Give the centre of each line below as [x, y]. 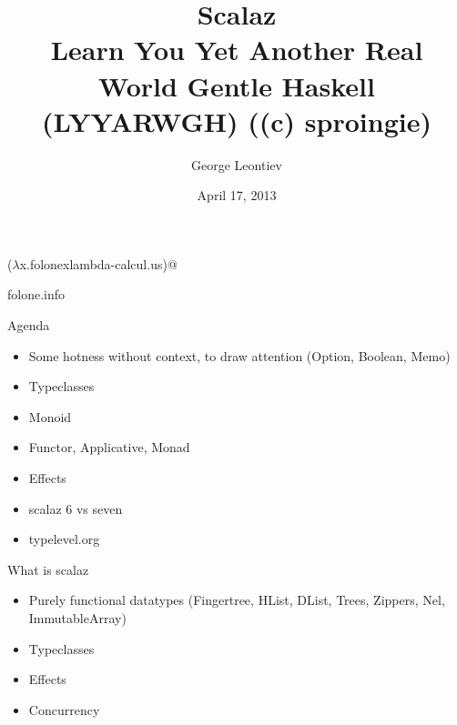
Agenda [29, 325]
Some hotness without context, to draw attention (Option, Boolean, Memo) [239, 355]
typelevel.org [64, 539]
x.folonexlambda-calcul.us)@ [98, 263]
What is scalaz [48, 569]
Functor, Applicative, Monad [109, 447]
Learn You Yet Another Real [237, 50]
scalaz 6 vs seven [76, 508]
